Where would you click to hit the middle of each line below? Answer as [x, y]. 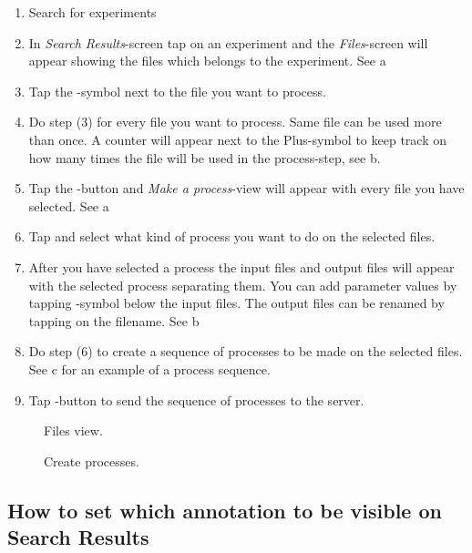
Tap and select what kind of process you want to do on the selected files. [232, 236]
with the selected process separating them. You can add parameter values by [243, 285]
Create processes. [92, 461]
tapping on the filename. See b [114, 320]
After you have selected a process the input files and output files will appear [241, 266]
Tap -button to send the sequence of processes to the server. [196, 399]
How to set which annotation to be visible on [225, 510]
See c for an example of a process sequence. [149, 369]
